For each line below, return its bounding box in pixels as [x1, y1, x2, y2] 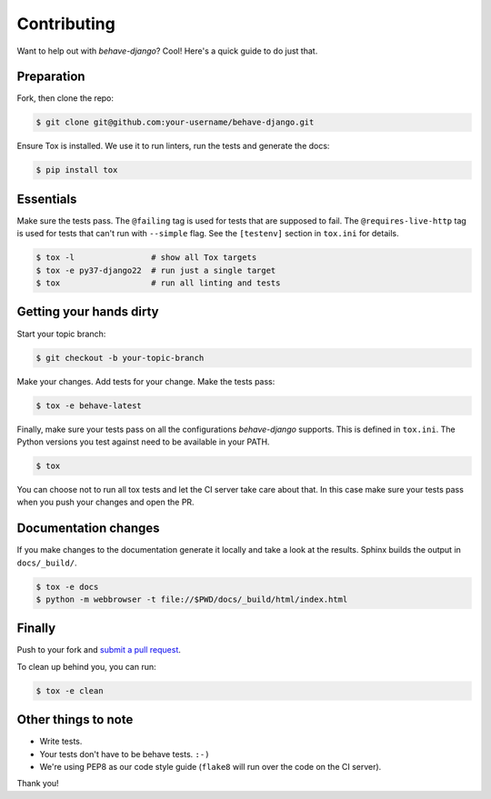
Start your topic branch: [16, 328, 106, 339]
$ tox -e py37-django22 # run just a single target [35, 265, 276, 275]
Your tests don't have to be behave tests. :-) [39, 748, 210, 759]
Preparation [16, 69, 85, 85]
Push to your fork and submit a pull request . [16, 644, 182, 655]
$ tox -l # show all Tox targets [35, 253, 257, 263]
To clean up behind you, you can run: [16, 661, 156, 672]
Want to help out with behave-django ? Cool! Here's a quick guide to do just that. [16, 45, 318, 56]
